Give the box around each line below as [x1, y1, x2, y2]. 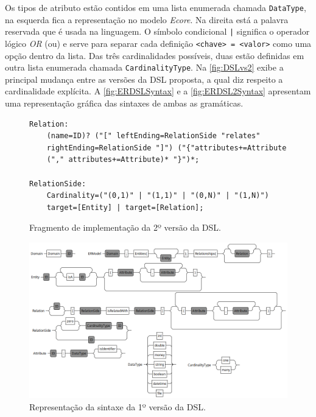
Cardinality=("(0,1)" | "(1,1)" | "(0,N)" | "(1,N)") [46, 191, 269, 200]
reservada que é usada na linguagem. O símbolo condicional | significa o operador [5, 25, 310, 38]
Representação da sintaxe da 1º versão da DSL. [29, 400, 206, 413]
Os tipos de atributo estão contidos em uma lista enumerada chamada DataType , [5, 1, 306, 13]
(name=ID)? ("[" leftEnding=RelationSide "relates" [46, 131, 261, 141]
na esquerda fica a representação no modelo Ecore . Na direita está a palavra [5, 13, 289, 26]
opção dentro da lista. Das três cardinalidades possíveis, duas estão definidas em [5, 49, 304, 61]
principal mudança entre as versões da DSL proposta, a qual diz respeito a [5, 72, 283, 85]
